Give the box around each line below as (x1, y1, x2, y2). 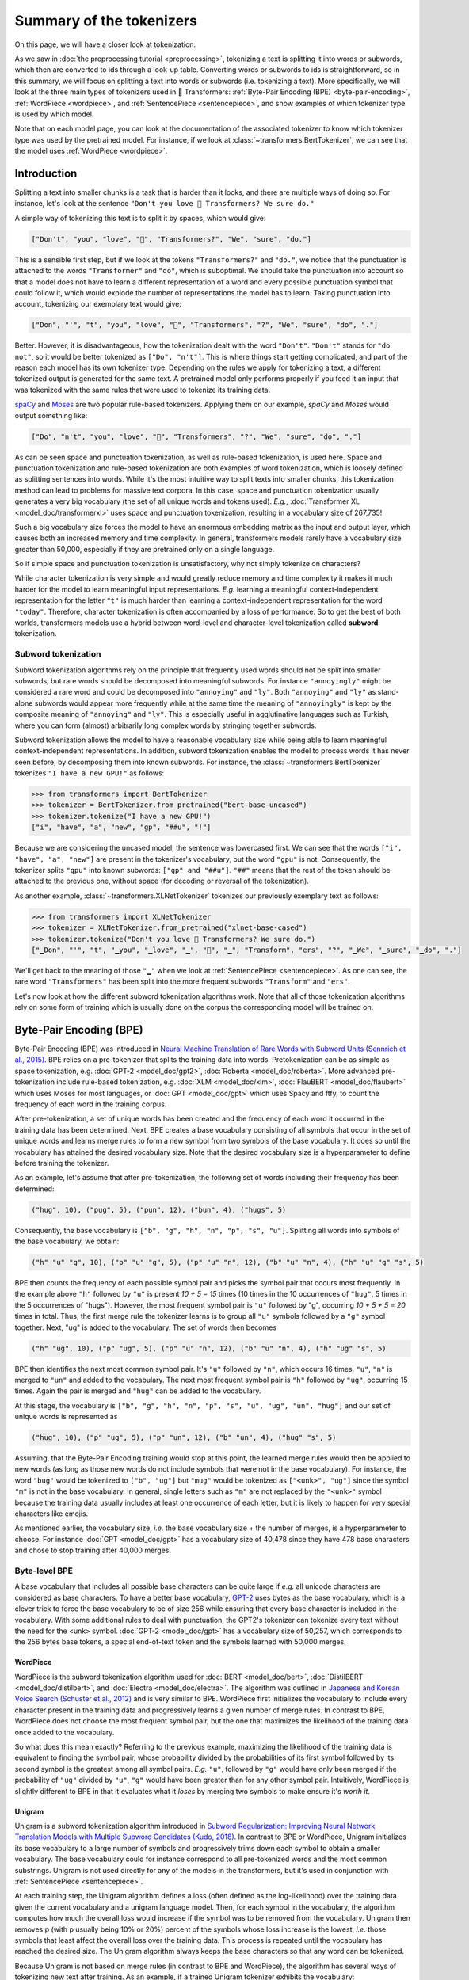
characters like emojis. (14, 1509, 89, 1518)
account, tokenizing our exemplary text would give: (14, 299, 182, 309)
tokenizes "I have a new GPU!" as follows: (14, 768, 165, 778)
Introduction (14, 166, 78, 180)
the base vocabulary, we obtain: (14, 1236, 120, 1247)
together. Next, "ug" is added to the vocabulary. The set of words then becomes (14, 1323, 277, 1332)
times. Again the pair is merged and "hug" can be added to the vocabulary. (14, 1386, 261, 1396)
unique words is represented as (14, 1412, 118, 1422)
